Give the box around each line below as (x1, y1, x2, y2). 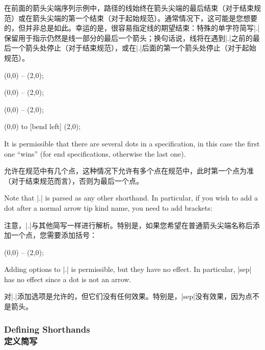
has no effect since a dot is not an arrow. (4, 273, 131, 284)
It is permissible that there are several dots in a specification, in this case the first (4, 138, 260, 148)
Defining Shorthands (4, 322, 90, 335)
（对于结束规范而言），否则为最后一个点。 (4, 175, 143, 186)
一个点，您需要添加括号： (11, 230, 97, 240)
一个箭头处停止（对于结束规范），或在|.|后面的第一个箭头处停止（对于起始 (11, 42, 256, 53)
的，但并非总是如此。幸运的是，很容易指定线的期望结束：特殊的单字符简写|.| (4, 22, 260, 33)
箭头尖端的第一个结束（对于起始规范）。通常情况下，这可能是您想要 (32, 12, 257, 23)
